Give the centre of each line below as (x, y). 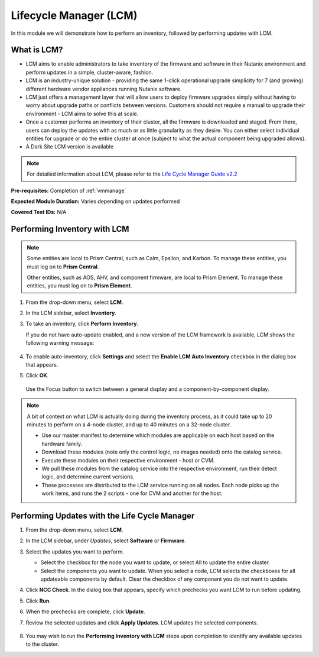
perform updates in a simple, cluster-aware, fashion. (89, 72)
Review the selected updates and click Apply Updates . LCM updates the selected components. (142, 622)
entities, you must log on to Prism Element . (79, 286)
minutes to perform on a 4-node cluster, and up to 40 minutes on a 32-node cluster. (129, 424)
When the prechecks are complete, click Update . (85, 611)
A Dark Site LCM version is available (70, 147)
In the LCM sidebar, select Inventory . (71, 313)
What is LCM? (37, 50)
